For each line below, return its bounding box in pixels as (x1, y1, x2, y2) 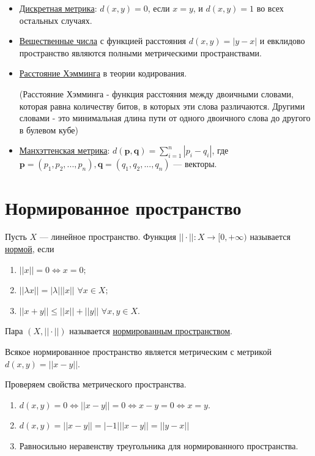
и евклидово (259, 34, 305, 47)
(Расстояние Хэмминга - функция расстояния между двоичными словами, (19, 87, 294, 100)
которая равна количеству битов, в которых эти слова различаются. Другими (19, 99, 305, 112)
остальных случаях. (19, 13, 92, 26)
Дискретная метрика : (19, 2, 97, 14)
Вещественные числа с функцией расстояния (19, 34, 187, 47)
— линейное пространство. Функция (39, 230, 176, 243)
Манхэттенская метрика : (19, 144, 110, 157)
